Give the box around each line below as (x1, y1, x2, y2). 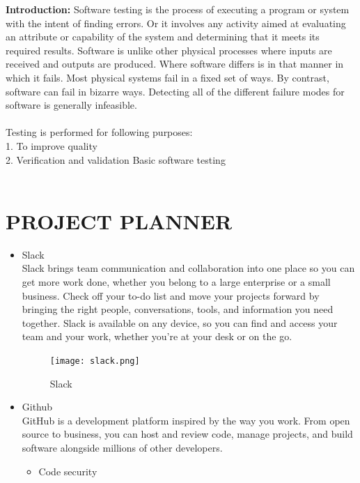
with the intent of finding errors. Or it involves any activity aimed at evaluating (6, 15, 346, 30)
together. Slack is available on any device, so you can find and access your (22, 315, 338, 330)
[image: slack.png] (49, 356, 140, 366)
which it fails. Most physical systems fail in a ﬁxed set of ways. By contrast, (6, 70, 329, 84)
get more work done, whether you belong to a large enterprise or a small (22, 275, 331, 289)
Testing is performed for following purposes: (6, 125, 193, 139)
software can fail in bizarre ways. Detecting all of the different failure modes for (6, 84, 345, 98)
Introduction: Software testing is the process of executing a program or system (6, 2, 350, 16)
